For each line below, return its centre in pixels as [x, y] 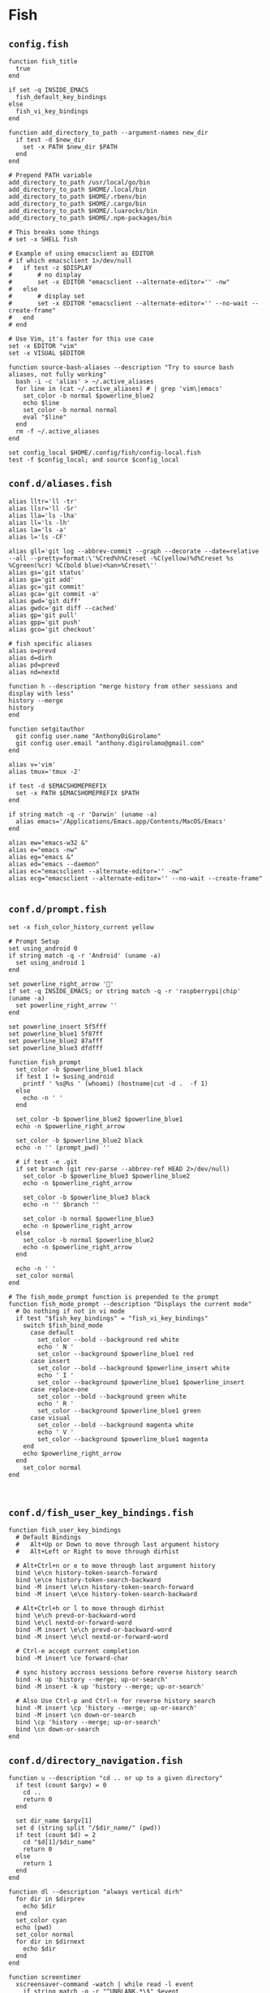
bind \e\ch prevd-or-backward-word [76, 1616]
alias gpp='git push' [45, 622]
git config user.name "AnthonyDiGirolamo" [88, 736]
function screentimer [45, 1978]
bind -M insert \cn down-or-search [76, 1715]
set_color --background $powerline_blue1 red [116, 1354]
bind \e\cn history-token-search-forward [87, 1573]
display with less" [41, 693]
